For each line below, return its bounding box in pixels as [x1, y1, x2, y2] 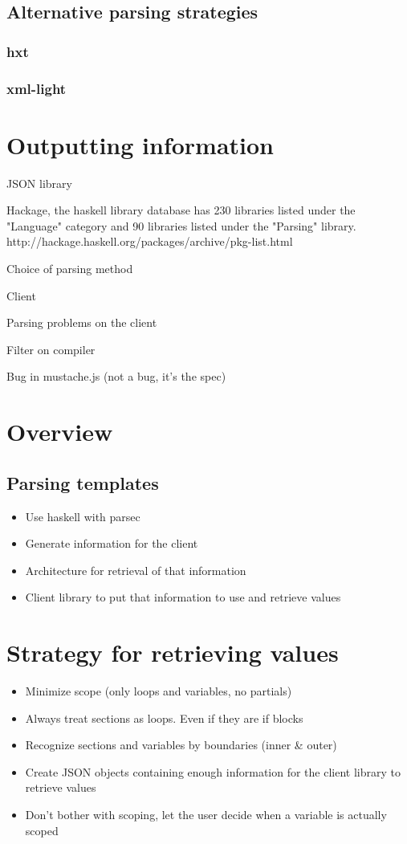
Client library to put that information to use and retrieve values [25, 589, 341, 605]
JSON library [6, 174, 72, 191]
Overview [6, 415, 113, 448]
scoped [25, 822, 59, 838]
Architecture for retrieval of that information [25, 561, 246, 578]
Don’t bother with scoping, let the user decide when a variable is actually [25, 805, 387, 822]
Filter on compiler [6, 340, 96, 357]
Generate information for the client [25, 535, 198, 552]
